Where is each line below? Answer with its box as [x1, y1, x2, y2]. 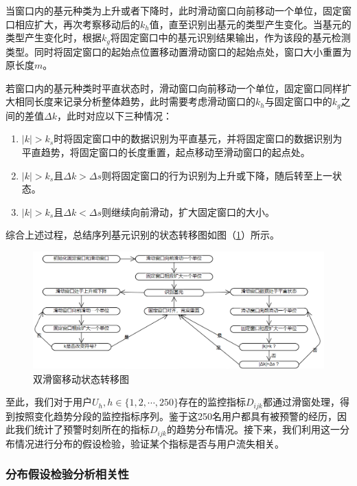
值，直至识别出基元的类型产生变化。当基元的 [149, 16, 352, 31]
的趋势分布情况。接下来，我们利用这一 [166, 422, 340, 437]
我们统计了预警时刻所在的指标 [14, 422, 150, 437]
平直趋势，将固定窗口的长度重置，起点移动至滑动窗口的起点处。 [21, 145, 310, 159]
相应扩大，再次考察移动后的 [14, 16, 140, 31]
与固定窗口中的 [264, 94, 332, 109]
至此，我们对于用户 [5, 395, 92, 409]
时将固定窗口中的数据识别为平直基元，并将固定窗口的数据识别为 [54, 131, 343, 146]
